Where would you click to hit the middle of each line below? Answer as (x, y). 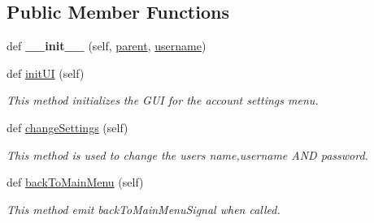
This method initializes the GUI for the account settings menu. (163, 100)
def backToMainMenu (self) (75, 182)
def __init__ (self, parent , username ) (107, 46)
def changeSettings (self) (67, 127)
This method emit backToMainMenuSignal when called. (144, 209)
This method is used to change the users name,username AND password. (187, 154)
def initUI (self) (46, 73)
